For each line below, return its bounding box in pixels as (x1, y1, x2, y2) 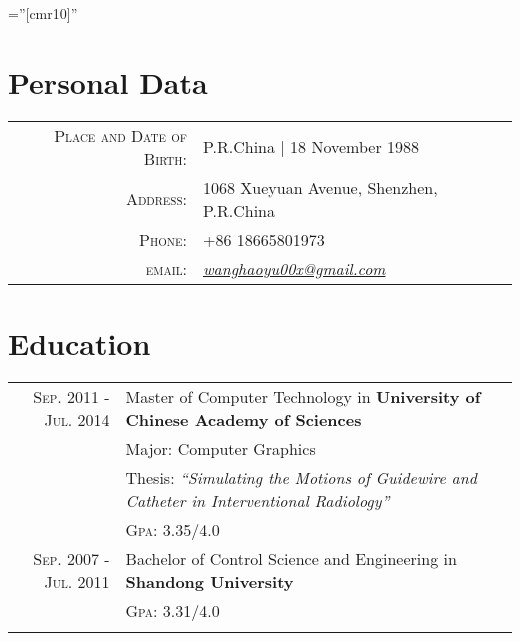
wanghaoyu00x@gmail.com (202, 256, 386, 280)
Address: (125, 187, 187, 211)
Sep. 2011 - (33, 384, 110, 408)
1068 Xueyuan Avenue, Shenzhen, (202, 175, 438, 199)
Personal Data (8, 61, 208, 102)
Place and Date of (54, 123, 187, 147)
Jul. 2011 (44, 569, 110, 593)
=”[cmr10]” (8, 3, 78, 23)
